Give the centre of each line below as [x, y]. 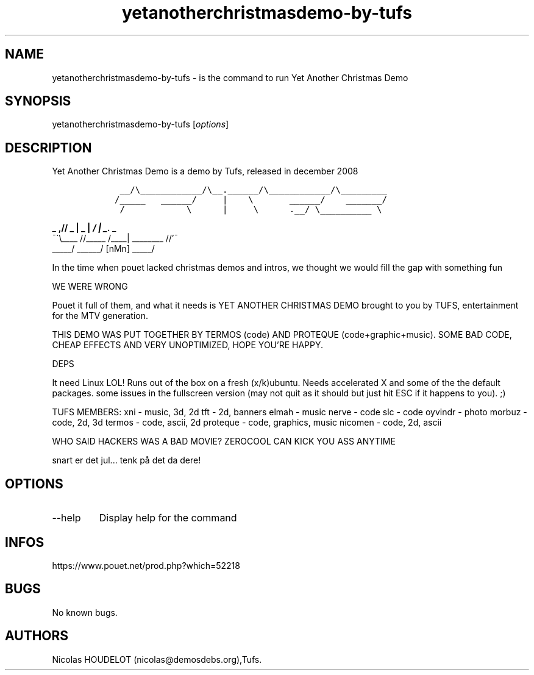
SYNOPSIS [38, 101]
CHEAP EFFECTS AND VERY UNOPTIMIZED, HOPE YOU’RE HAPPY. [188, 345]
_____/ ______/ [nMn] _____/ [103, 249]
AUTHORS [37, 636]
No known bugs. [85, 612]
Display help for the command [168, 518]
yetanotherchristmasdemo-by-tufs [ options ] [141, 124]
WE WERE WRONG [90, 287]
